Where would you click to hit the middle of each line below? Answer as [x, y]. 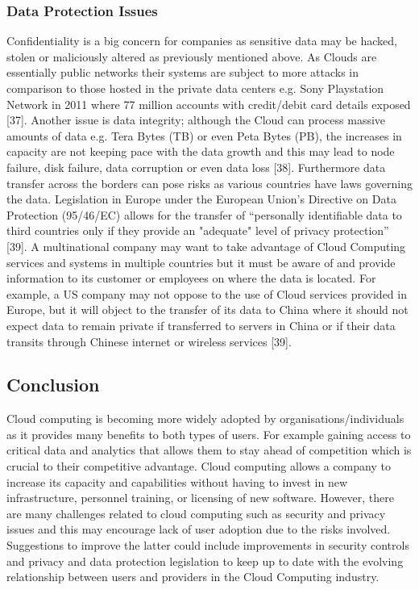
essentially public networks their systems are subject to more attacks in [183, 72]
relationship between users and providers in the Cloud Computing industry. [193, 577]
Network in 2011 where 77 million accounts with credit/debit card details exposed [209, 104]
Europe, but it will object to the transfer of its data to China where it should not [207, 310]
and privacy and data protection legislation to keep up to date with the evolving [205, 561]
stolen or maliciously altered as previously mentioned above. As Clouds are [192, 56]
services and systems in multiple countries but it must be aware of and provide [201, 262]
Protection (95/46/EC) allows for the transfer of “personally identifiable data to [204, 214]
